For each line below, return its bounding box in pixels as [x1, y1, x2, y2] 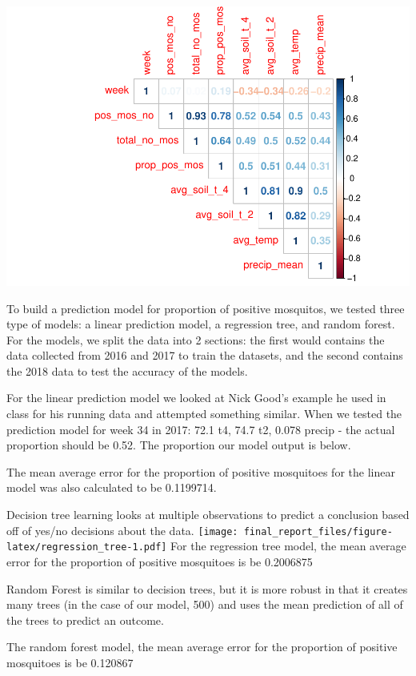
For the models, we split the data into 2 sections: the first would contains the [6, 331, 385, 348]
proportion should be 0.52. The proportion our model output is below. [6, 437, 351, 453]
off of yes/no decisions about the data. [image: [6, 521, 238, 538]
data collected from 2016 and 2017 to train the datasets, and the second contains [6, 347, 403, 364]
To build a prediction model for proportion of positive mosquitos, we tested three [6, 300, 405, 316]
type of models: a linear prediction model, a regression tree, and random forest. [6, 316, 395, 332]
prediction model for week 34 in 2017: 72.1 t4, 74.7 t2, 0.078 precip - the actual [6, 420, 395, 437]
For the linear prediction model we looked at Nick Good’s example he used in [6, 389, 386, 406]
